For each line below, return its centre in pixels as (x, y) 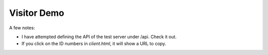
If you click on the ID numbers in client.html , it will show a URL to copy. (94, 44)
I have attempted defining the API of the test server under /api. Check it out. (99, 37)
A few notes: (22, 28)
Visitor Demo (37, 13)
